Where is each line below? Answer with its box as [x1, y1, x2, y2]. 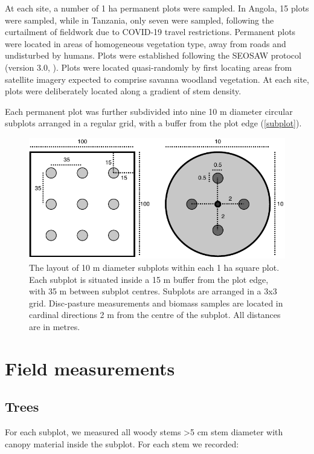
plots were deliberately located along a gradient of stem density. [5, 85, 242, 97]
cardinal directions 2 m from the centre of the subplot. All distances [29, 308, 281, 321]
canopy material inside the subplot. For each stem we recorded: [5, 437, 239, 450]
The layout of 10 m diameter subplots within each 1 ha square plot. [29, 261, 280, 273]
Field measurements [5, 355, 175, 380]
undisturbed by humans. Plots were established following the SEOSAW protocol [5, 49, 301, 62]
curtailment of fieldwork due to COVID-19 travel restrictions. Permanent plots [5, 25, 296, 38]
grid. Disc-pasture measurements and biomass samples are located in [29, 296, 283, 309]
